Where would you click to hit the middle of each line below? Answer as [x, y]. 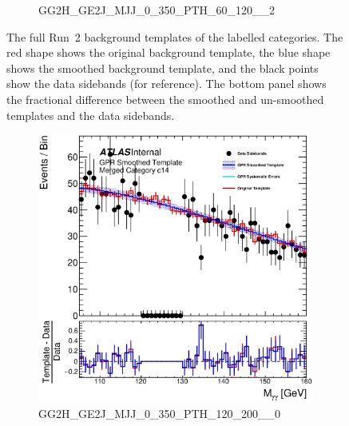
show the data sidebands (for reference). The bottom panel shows [167, 84]
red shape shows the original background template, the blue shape [169, 52]
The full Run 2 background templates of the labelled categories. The [175, 36]
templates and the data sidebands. [91, 115]
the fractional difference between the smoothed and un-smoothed [165, 99]
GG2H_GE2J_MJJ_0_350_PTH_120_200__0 [160, 414]
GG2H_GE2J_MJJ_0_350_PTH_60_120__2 [157, 10]
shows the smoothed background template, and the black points [163, 68]
